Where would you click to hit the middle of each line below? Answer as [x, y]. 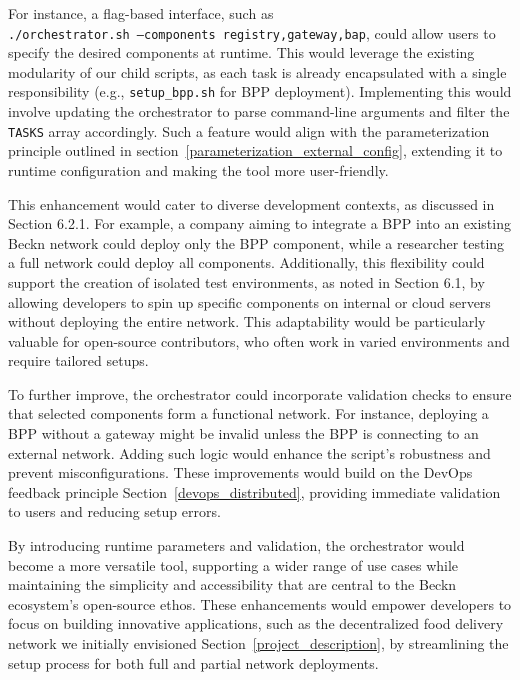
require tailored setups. [78, 360]
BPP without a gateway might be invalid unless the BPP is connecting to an [243, 433]
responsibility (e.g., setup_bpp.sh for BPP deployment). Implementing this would [260, 91]
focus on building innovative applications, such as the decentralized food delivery [256, 623]
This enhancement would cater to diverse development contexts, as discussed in [251, 203]
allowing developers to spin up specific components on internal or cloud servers [249, 301]
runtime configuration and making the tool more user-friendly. [198, 169]
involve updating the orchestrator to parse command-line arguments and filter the [259, 111]
